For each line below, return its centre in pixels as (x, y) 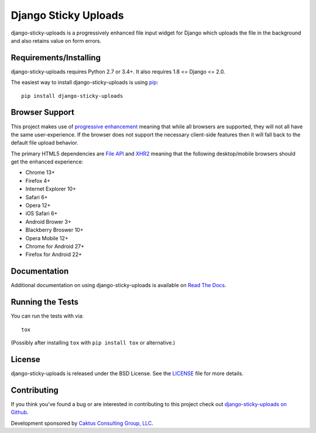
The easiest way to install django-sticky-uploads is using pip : (85, 83)
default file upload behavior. (44, 143)
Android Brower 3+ (48, 221)
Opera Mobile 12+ (47, 238)
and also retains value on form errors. (56, 40)
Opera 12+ (38, 206)
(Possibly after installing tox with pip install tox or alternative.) (93, 342)
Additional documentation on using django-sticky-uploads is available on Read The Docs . (118, 285)
